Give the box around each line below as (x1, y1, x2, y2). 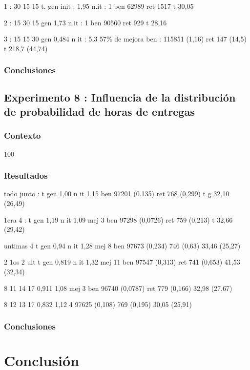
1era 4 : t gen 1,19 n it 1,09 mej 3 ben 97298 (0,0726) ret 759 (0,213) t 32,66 (4, 214, 233, 225)
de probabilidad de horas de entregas (4, 104, 195, 119)
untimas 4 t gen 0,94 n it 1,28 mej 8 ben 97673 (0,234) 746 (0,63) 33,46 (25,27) (4, 240, 241, 250)
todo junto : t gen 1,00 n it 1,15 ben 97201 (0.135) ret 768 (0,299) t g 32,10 (4, 188, 229, 199)
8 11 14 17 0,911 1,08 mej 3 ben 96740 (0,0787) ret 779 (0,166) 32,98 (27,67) (4, 283, 232, 293)
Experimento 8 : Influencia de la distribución (4, 89, 236, 104)
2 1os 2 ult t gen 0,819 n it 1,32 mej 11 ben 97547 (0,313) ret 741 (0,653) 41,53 (4, 257, 240, 267)
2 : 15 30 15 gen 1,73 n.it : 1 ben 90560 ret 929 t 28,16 (4, 17, 167, 27)
